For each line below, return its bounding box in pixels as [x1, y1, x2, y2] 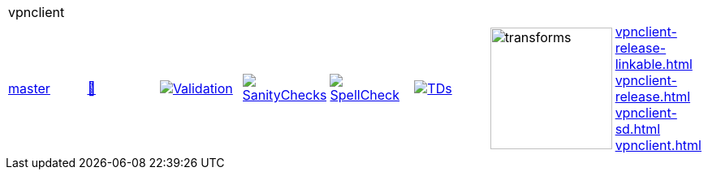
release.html [615, 88, 691, 105]
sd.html [615, 121, 661, 137]
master [8, 80, 50, 97]
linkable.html [615, 56, 693, 72]
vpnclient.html [615, 137, 702, 153]
